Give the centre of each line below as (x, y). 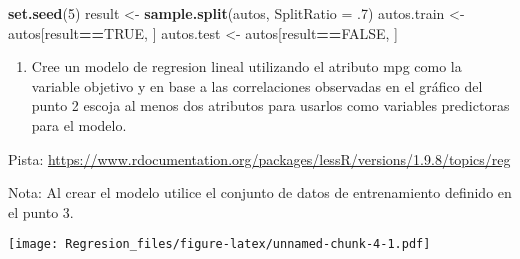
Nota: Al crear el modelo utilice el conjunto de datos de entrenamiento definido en (260, 192)
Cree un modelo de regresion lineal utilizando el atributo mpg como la (246, 66)
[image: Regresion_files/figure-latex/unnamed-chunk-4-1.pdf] (219, 244)
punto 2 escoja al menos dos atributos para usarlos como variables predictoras (270, 105)
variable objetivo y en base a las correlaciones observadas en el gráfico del (257, 85)
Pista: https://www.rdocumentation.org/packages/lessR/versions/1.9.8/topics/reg (259, 158)
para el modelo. (79, 124)
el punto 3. (41, 211)
